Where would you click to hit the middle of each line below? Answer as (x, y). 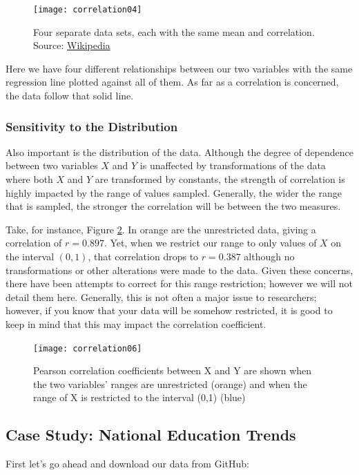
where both (29, 179)
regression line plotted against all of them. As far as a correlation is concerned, (172, 82)
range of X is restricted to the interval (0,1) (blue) (139, 397)
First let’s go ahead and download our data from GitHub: (127, 464)
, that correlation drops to (143, 256)
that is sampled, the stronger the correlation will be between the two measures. (173, 206)
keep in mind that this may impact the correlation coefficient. (136, 323)
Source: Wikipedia (72, 45)
